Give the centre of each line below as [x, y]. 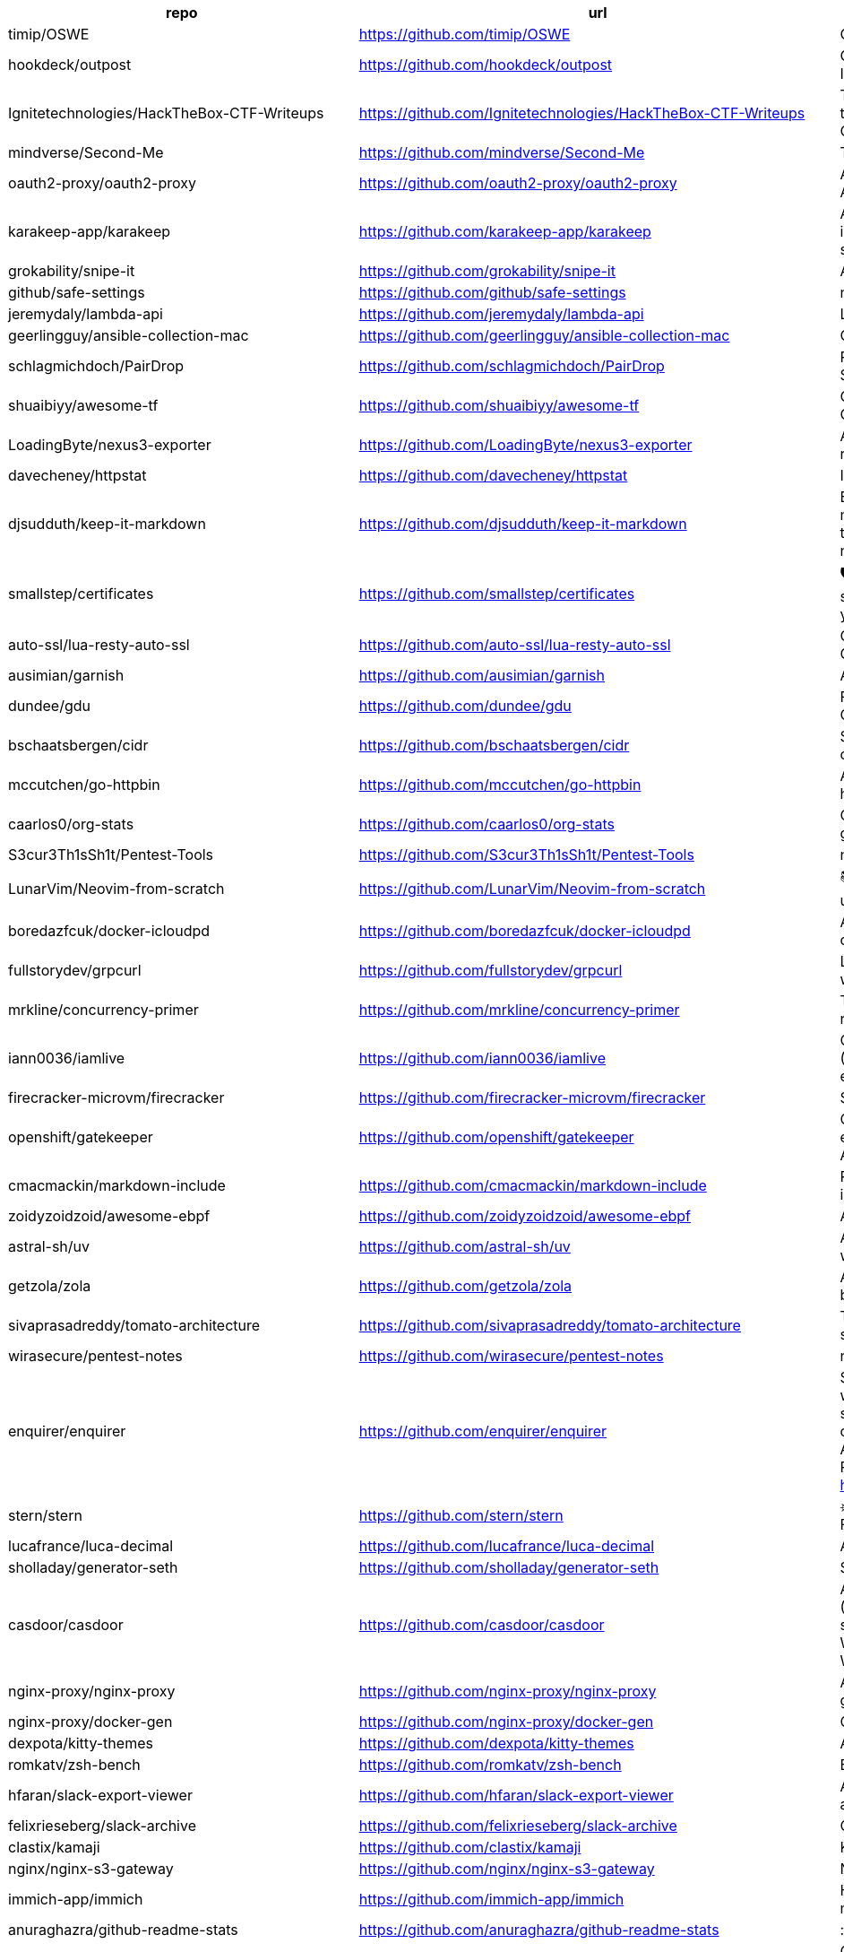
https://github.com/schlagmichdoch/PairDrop [512, 366]
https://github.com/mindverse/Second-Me [502, 152]
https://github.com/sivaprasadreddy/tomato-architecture [550, 1325]
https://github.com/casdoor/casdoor [482, 1625]
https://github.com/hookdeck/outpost [486, 65]
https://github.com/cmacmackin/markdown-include [533, 1185]
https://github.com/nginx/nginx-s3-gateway [507, 1869]
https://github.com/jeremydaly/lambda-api [501, 314]
